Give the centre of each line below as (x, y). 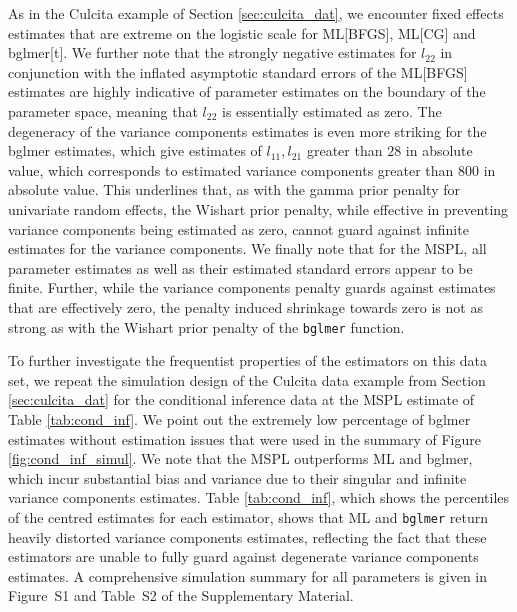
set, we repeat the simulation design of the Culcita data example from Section (247, 379)
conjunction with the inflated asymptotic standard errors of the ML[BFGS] (238, 71)
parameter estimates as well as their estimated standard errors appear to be (240, 267)
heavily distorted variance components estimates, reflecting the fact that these (247, 536)
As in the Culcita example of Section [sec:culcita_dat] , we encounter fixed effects (256, 13)
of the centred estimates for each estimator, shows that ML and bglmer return (248, 516)
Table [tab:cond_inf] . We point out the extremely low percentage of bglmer (239, 418)
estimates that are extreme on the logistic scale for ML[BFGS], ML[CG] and (242, 32)
